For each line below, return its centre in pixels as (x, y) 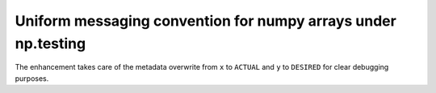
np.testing (50, 43)
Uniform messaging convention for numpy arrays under (206, 21)
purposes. (32, 78)
